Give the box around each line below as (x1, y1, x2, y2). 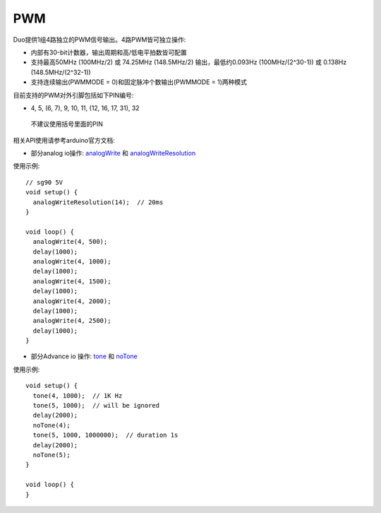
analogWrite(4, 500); (32, 237, 108, 246)
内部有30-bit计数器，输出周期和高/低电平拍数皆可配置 (30, 48, 187, 57)
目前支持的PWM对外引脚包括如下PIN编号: (13, 90, 134, 99)
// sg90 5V (25, 178, 64, 187)
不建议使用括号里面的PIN (30, 120, 104, 129)
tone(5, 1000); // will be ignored (32, 401, 160, 410)
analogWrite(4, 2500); (32, 317, 111, 325)
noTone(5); (32, 451, 71, 459)
